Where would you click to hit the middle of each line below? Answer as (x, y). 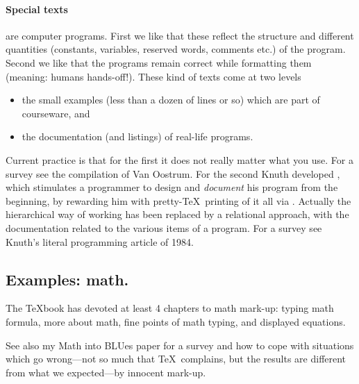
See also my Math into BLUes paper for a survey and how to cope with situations (180, 345)
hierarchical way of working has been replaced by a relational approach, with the (177, 214)
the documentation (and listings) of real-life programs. (137, 136)
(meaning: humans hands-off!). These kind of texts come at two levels (153, 76)
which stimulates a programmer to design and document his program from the (172, 187)
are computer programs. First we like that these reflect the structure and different (180, 35)
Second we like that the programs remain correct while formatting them (159, 62)
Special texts (37, 9)
